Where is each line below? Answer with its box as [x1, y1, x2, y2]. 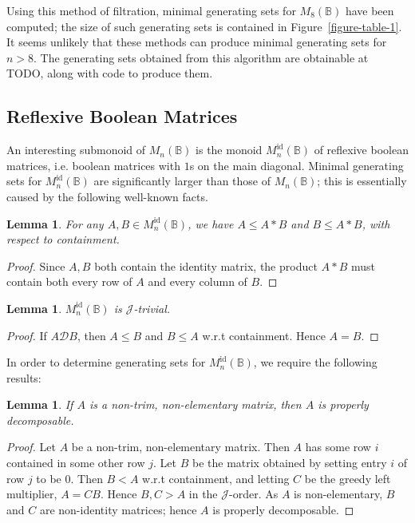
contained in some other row [6, 454, 145, 471]
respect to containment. [6, 231, 120, 248]
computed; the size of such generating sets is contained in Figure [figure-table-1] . [6, 18, 402, 34]
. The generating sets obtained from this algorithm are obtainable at [34, 49, 369, 65]
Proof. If [6, 327, 47, 343]
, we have [188, 215, 234, 232]
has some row [305, 438, 371, 455]
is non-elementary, [294, 485, 383, 502]
